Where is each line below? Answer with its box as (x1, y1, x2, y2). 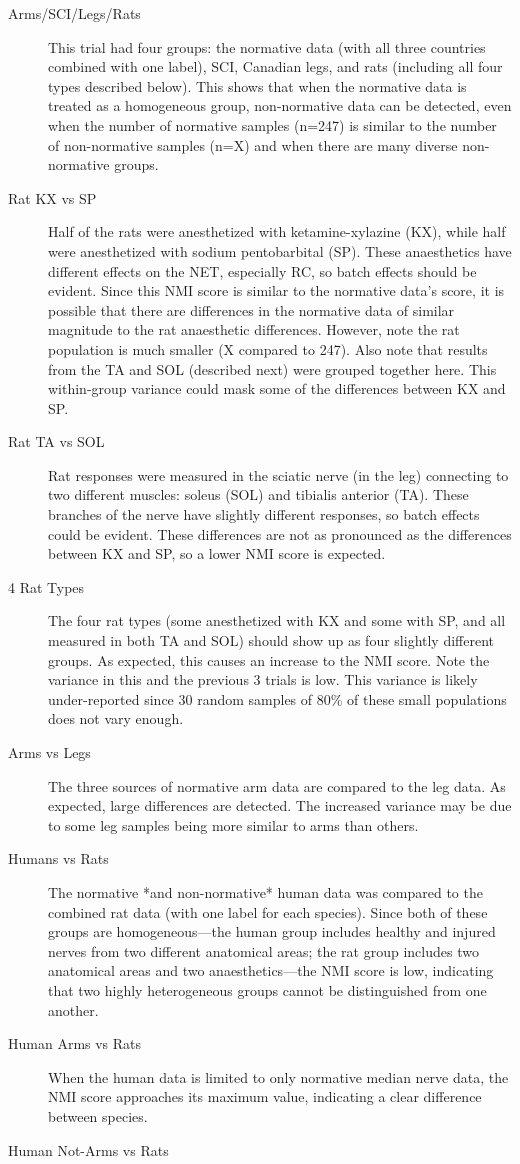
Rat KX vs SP (8, 187, 97, 208)
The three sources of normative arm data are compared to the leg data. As (48, 775, 506, 796)
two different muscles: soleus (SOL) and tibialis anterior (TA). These (48, 484, 469, 505)
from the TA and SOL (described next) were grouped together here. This (48, 358, 497, 379)
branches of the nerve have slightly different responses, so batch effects (48, 504, 480, 525)
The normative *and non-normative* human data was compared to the (48, 881, 483, 902)
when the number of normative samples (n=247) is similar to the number (48, 114, 497, 135)
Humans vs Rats (8, 848, 109, 869)
